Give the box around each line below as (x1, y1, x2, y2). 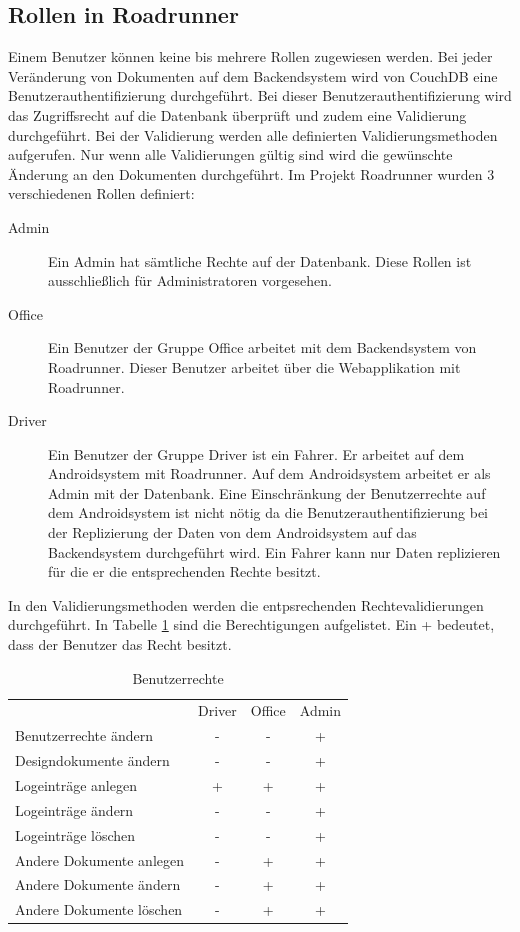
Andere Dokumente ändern (15, 874, 181, 895)
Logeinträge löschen (15, 824, 136, 845)
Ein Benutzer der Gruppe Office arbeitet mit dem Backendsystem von (48, 337, 477, 358)
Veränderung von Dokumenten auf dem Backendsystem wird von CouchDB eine (8, 65, 498, 86)
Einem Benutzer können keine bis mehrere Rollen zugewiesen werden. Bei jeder (8, 46, 493, 67)
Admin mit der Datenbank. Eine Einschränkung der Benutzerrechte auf (48, 482, 486, 503)
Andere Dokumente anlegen (15, 849, 185, 870)
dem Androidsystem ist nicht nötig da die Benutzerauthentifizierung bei (48, 502, 489, 523)
